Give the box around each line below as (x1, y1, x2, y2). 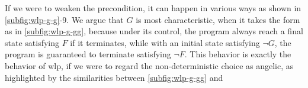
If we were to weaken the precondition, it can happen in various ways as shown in (5, 2, 301, 14)
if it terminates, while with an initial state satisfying (70, 36, 260, 48)
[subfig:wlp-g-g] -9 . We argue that (5, 13, 124, 25)
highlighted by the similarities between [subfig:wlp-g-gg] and (5, 71, 223, 83)
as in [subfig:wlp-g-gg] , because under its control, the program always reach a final (5, 25, 303, 37)
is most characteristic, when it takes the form (136, 13, 300, 25)
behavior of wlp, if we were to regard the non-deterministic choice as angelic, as (5, 59, 294, 71)
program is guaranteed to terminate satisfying (5, 48, 171, 60)
